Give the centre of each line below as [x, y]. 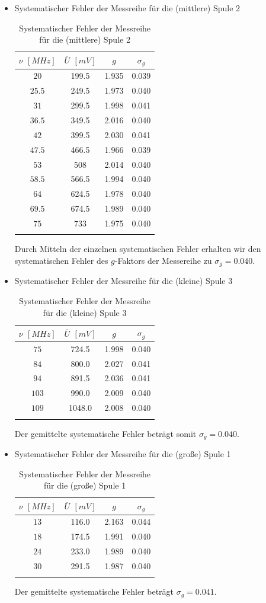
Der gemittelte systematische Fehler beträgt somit [105, 433]
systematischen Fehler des [61, 260]
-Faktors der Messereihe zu [163, 260]
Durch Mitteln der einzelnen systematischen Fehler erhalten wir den [138, 249]
